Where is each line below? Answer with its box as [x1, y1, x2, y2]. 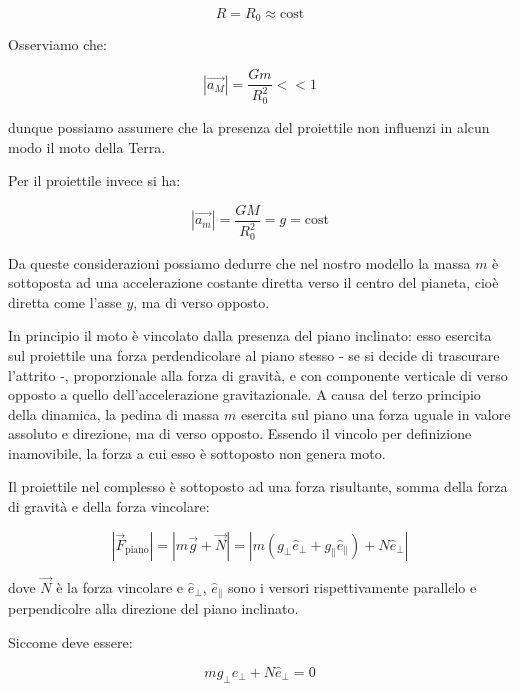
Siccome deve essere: [8, 631, 133, 652]
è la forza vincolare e [56, 576, 184, 597]
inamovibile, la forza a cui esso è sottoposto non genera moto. [8, 442, 386, 463]
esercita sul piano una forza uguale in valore [240, 403, 511, 424]
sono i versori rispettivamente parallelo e [228, 576, 477, 597]
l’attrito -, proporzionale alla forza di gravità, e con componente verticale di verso [8, 364, 508, 385]
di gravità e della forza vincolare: [8, 496, 210, 517]
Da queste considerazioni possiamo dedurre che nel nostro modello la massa [8, 252, 471, 273]
